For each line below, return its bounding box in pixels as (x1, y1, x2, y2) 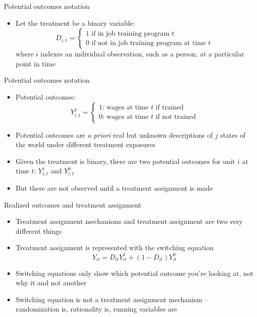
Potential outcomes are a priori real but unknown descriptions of (15, 129, 213, 140)
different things (15, 225, 62, 236)
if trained (155, 104, 184, 111)
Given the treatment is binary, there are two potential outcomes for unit (15, 156, 235, 166)
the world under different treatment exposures (15, 139, 155, 150)
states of (220, 129, 246, 140)
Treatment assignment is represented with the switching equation (15, 242, 214, 253)
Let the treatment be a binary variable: (15, 17, 135, 28)
